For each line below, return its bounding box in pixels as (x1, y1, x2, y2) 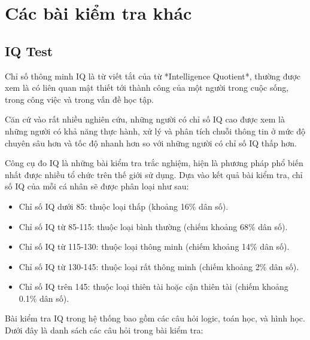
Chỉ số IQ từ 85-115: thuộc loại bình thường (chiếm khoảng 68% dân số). (19, 220, 288, 232)
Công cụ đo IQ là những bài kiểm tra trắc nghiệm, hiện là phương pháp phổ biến (5, 157, 303, 169)
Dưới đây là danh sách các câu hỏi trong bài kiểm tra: (5, 324, 203, 336)
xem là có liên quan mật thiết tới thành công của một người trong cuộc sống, (5, 81, 289, 94)
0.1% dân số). (19, 292, 69, 304)
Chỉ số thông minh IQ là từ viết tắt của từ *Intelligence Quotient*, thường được (5, 69, 300, 82)
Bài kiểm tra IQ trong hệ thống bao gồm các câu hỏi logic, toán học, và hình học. (5, 312, 305, 324)
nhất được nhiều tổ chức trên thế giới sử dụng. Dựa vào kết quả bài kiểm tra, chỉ (5, 168, 303, 180)
